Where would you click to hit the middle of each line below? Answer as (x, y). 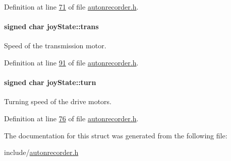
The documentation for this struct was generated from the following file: (116, 135)
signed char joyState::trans (51, 26)
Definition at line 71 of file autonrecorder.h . (71, 7)
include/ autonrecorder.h (41, 152)
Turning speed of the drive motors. (58, 101)
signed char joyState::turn (50, 82)
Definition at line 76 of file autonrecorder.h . (71, 118)
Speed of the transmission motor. (55, 46)
